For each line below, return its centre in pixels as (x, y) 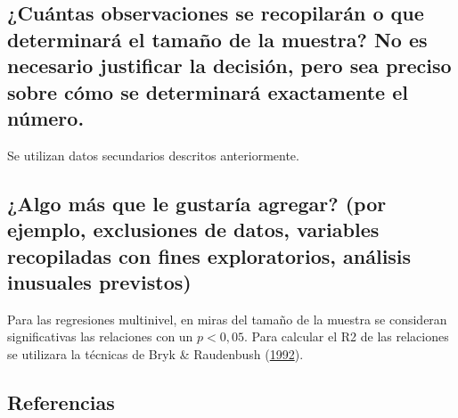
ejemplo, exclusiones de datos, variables (193, 229)
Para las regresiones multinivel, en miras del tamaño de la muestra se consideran (227, 319)
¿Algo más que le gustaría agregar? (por (197, 203)
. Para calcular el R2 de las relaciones (347, 336)
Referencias (61, 402)
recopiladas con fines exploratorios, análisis (209, 255)
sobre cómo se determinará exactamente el (208, 91)
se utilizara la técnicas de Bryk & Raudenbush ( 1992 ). (155, 353)
